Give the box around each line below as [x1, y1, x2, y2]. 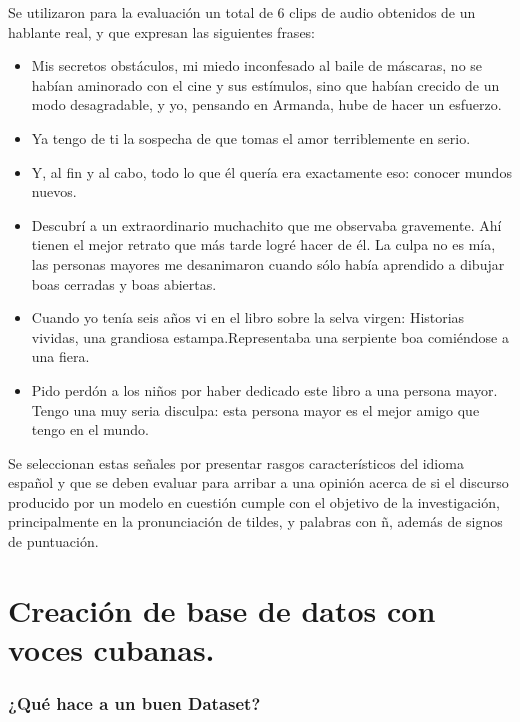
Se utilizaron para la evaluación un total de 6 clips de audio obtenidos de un [8, 2, 476, 22]
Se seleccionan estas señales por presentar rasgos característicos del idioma [8, 452, 464, 473]
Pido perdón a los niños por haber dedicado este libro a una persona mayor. [31, 379, 498, 400]
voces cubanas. [8, 629, 215, 670]
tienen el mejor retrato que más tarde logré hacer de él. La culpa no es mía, [31, 234, 496, 255]
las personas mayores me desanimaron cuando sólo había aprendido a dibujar [31, 253, 505, 274]
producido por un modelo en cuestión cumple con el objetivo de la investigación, [8, 491, 500, 512]
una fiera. [31, 346, 90, 367]
